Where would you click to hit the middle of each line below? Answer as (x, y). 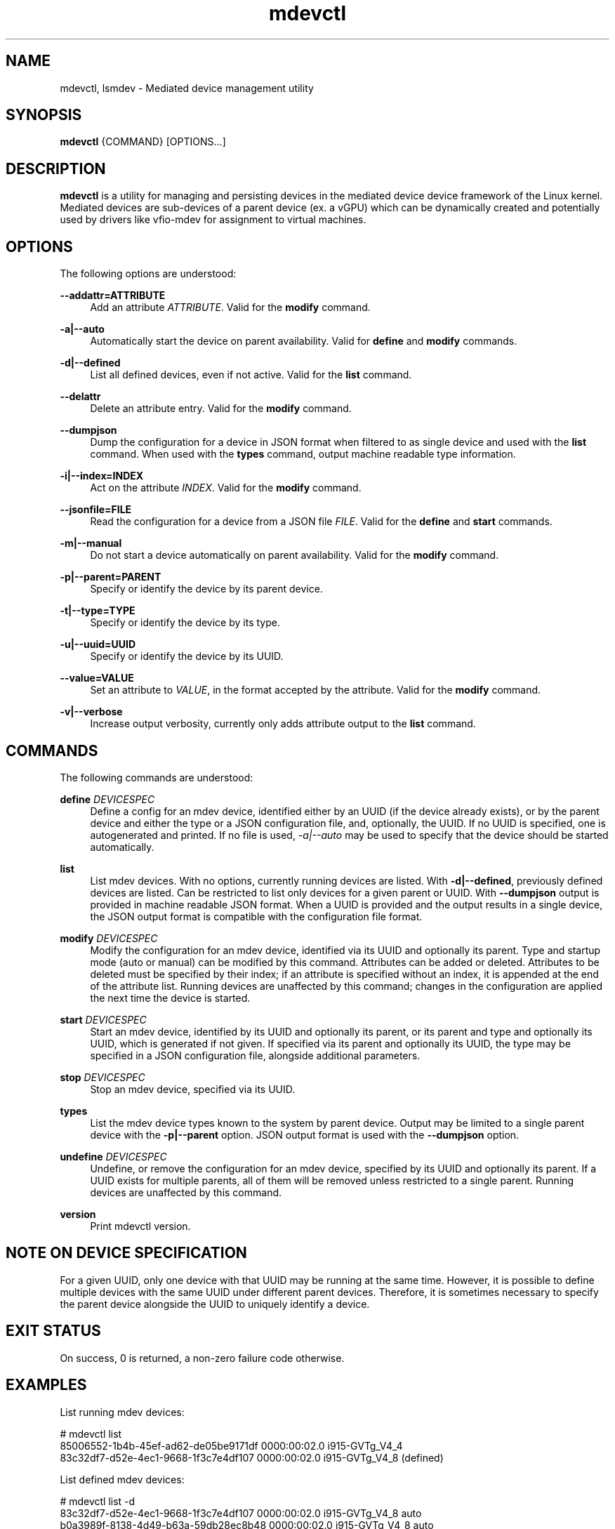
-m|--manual (91, 543)
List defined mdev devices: (122, 1479)
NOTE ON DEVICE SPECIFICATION (126, 1253)
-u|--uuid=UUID (98, 644)
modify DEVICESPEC (109, 938)
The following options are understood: (148, 274)
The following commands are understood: (157, 777)
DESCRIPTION (56, 168)
